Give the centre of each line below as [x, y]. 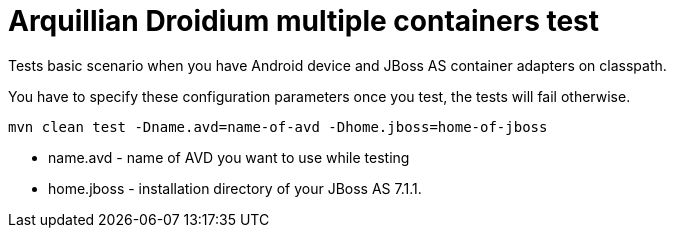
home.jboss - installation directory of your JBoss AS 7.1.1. [235, 188]
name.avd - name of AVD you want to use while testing [229, 157]
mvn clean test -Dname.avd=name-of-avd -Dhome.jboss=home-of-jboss [278, 126]
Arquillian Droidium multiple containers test [304, 21]
